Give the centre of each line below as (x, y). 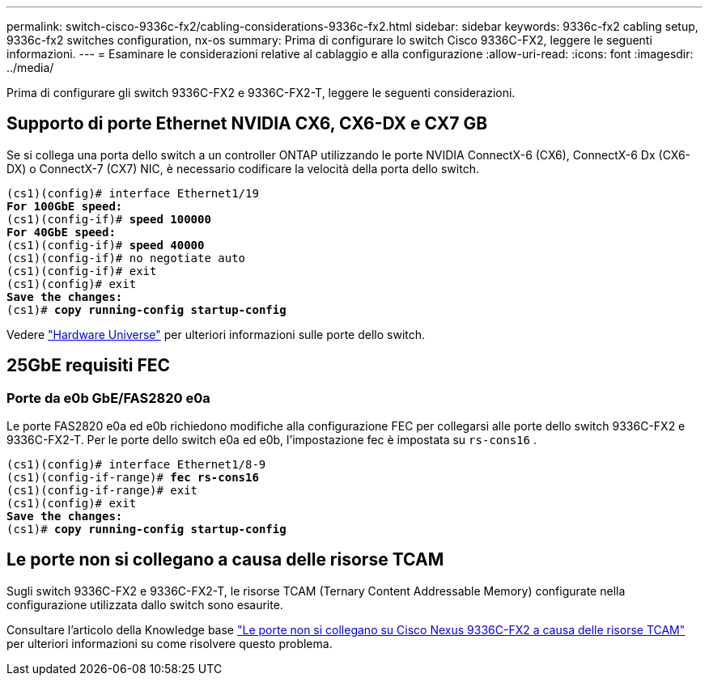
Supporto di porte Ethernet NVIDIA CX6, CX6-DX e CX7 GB (247, 124)
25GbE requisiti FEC (88, 366)
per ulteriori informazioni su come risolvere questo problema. (170, 643)
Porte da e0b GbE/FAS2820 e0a (108, 398)
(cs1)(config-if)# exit (82, 271)
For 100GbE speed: (65, 206)
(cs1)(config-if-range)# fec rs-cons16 (133, 478)
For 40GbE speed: (61, 232)
